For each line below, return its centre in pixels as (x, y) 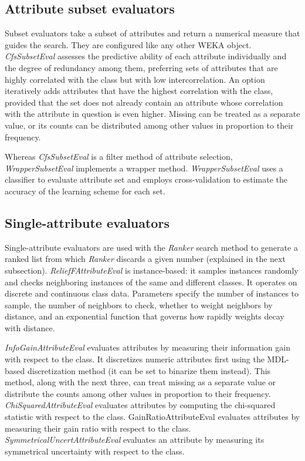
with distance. (30, 327)
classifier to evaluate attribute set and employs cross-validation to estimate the (146, 179)
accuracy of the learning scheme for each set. (85, 191)
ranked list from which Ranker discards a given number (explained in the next (145, 259)
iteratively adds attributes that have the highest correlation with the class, (139, 91)
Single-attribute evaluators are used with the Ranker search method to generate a (151, 247)
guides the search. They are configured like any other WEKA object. (128, 44)
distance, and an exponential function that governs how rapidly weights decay (145, 316)
